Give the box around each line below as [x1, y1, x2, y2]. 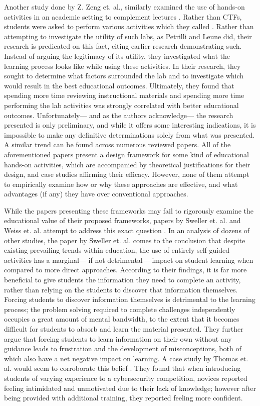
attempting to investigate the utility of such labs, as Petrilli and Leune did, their [4, 31, 252, 41]
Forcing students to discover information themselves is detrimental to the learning [4, 294, 255, 304]
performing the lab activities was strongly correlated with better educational [4, 99, 239, 110]
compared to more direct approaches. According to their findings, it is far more [4, 264, 247, 275]
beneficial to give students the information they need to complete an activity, [4, 274, 241, 285]
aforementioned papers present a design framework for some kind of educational [4, 149, 249, 159]
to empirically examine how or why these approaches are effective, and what [4, 178, 238, 189]
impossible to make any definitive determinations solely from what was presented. [4, 129, 255, 140]
